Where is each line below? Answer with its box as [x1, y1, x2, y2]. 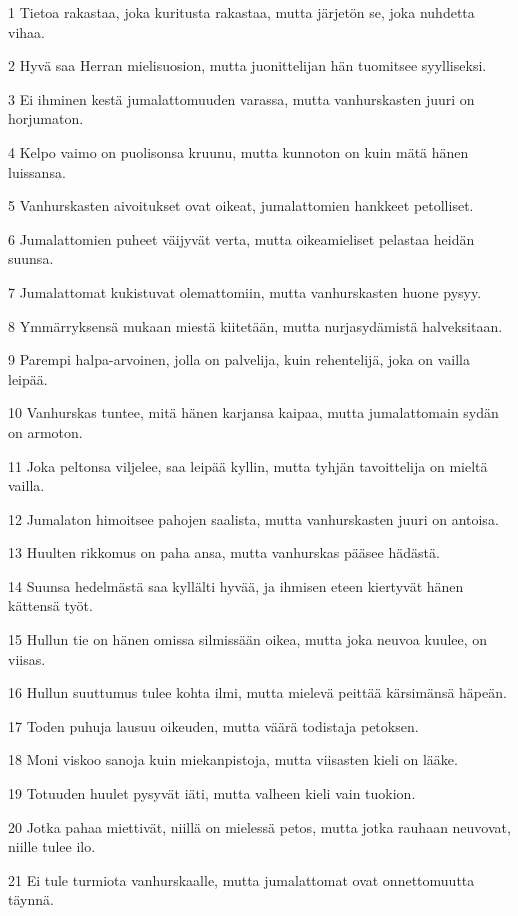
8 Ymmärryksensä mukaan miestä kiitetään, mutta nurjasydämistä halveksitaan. [8, 315, 503, 336]
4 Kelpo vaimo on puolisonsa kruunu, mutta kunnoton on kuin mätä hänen [8, 141, 469, 162]
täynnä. [8, 889, 54, 910]
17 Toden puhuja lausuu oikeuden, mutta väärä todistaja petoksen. [8, 715, 419, 736]
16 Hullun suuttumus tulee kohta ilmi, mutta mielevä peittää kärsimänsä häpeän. [8, 682, 507, 703]
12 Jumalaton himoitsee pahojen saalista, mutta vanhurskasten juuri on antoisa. [8, 508, 499, 529]
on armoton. [8, 421, 83, 442]
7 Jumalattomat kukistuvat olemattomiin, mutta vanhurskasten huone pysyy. [8, 281, 482, 302]
